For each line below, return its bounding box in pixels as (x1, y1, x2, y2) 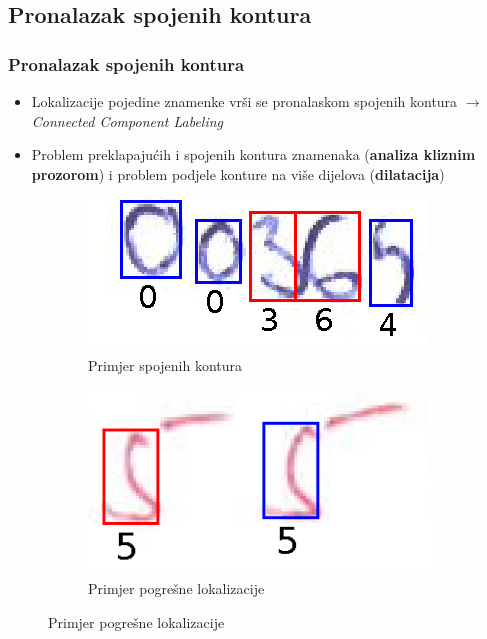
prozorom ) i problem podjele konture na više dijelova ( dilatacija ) (31, 163, 445, 184)
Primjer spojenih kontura (88, 354, 243, 375)
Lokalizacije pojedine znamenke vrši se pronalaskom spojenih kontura (31, 91, 458, 111)
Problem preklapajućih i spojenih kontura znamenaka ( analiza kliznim (31, 144, 476, 165)
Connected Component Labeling (31, 110, 224, 131)
